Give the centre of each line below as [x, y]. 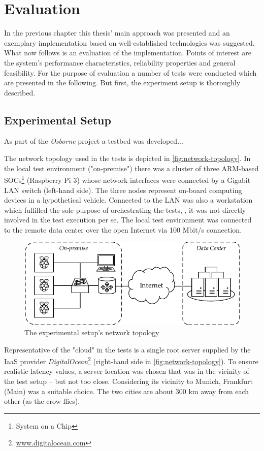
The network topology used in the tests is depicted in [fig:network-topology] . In [127, 158]
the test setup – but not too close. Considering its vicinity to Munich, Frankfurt [128, 381]
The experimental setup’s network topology [92, 332]
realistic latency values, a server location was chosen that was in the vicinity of [127, 371]
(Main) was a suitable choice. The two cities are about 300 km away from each [127, 391]
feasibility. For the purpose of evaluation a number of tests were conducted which [130, 72]
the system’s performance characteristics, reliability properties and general [120, 62]
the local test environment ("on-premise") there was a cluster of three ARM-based [131, 168]
